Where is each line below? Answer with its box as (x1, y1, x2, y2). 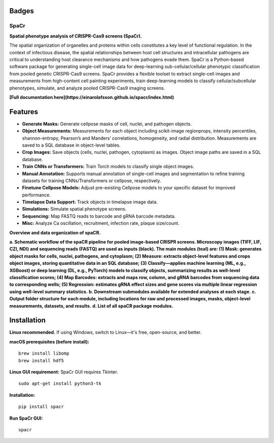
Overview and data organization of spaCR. (9, 229, 101, 235)
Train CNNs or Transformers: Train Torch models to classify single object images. (22, 163, 194, 169)
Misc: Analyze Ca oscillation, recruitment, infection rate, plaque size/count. (22, 220, 180, 226)
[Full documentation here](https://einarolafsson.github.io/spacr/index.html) (9, 94, 175, 100)
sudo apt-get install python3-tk (18, 381, 101, 387)
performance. (22, 192, 51, 198)
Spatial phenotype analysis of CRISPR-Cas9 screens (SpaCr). (9, 33, 142, 39)
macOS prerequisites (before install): (9, 338, 90, 345)
